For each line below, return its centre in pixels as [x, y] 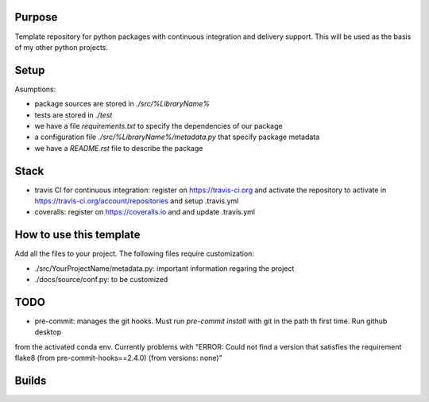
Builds [31, 381]
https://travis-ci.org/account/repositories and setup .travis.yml [137, 201]
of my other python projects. [62, 47]
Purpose [36, 17]
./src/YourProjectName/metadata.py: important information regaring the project [164, 268]
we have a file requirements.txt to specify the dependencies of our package [158, 126]
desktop [48, 332]
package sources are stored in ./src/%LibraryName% [122, 104]
